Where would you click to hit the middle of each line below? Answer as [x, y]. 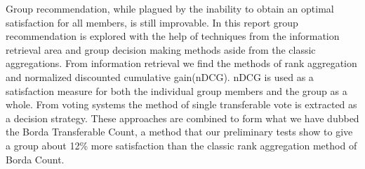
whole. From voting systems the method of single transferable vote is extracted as [181, 104]
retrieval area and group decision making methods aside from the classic [161, 49]
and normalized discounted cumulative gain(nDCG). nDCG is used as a [160, 76]
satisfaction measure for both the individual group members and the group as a [177, 90]
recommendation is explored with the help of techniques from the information [173, 36]
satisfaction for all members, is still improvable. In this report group [152, 22]
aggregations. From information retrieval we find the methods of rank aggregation [181, 63]
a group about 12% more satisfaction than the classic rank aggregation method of [181, 145]
